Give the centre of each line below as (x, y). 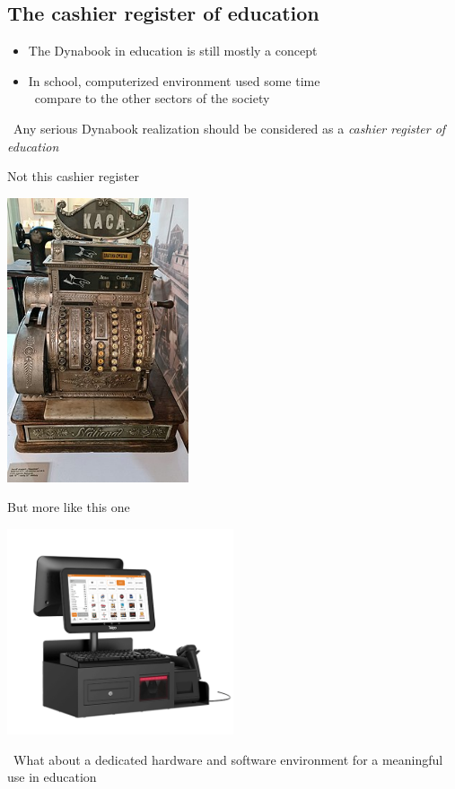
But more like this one (69, 507)
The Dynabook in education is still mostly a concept (173, 51)
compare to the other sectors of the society (152, 98)
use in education (52, 777)
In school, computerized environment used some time (174, 80)
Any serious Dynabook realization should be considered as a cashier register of (229, 128)
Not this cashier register (73, 176)
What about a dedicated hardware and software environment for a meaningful (228, 759)
